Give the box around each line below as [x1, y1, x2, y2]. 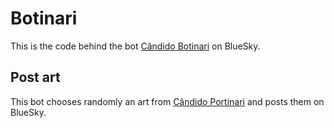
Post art [10, 69, 61, 86]
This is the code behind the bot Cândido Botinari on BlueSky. [10, 40, 261, 52]
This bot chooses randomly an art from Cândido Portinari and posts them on [10, 95, 325, 107]
